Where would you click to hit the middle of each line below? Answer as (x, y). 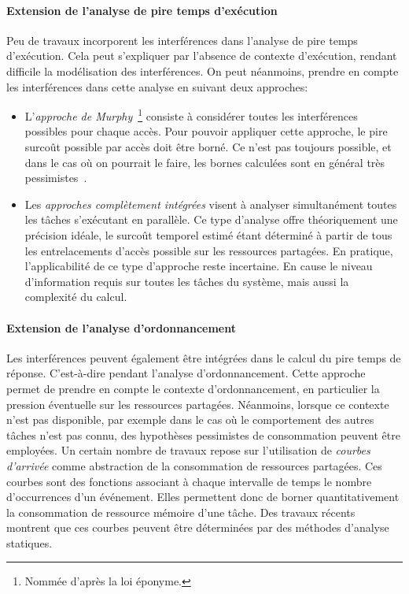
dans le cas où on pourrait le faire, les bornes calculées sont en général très (205, 162)
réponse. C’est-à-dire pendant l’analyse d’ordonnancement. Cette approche (186, 373)
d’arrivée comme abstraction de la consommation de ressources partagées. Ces (194, 465)
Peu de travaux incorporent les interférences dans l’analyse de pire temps (182, 40)
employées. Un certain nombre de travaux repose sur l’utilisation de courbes (188, 450)
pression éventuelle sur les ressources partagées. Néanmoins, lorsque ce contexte (198, 404)
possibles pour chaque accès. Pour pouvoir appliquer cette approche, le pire (206, 131)
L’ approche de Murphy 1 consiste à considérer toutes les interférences (191, 115)
